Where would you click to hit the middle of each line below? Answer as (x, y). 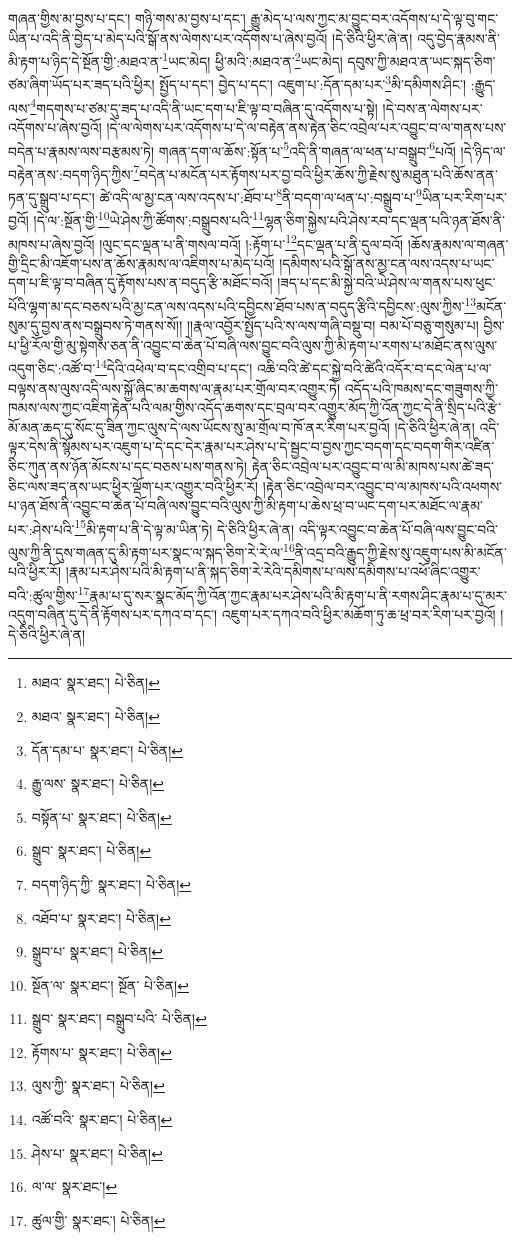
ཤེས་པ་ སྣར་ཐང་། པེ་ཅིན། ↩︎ (97, 1152)
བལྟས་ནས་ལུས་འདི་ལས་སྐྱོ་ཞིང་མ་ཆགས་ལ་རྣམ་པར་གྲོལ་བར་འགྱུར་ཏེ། (174, 387)
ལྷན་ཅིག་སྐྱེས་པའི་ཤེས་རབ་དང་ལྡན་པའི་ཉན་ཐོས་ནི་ (384, 219)
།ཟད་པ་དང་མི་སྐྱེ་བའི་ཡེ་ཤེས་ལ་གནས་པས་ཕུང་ (386, 282)
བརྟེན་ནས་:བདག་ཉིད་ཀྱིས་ (71, 173)
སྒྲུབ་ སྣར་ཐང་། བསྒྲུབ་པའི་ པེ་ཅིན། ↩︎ (119, 1018)
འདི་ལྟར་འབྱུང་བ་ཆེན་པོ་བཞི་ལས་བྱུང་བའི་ (398, 528)
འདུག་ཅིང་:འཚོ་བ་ (52, 368)
